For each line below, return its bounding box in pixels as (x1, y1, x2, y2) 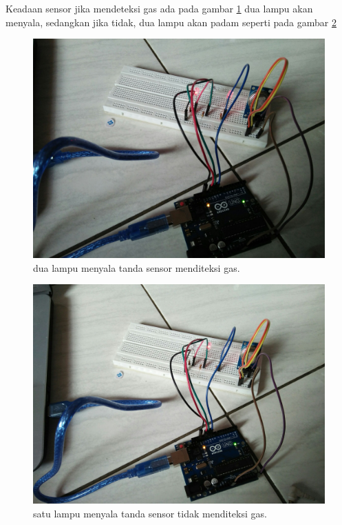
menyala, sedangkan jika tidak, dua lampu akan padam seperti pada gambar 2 (6, 14, 336, 29)
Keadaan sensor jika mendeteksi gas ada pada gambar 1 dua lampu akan (6, 1, 313, 15)
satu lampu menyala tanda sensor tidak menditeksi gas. (33, 506, 267, 520)
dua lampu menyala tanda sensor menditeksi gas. (33, 260, 240, 275)
